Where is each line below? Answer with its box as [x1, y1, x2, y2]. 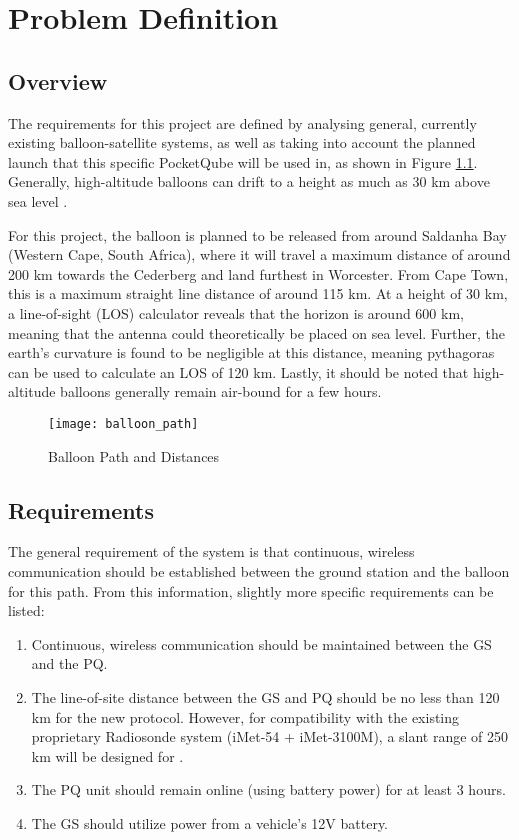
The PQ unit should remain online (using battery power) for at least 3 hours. [31, 779, 506, 800]
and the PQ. [31, 653, 108, 674]
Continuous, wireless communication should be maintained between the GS [31, 633, 492, 654]
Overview [8, 65, 108, 96]
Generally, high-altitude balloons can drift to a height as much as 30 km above [8, 171, 490, 192]
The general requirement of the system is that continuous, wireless [8, 541, 415, 562]
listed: [8, 600, 45, 621]
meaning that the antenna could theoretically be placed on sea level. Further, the [8, 322, 506, 343]
